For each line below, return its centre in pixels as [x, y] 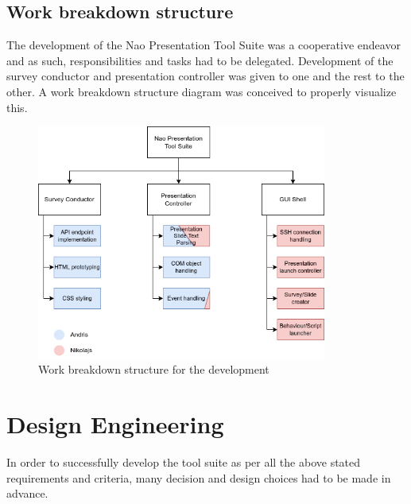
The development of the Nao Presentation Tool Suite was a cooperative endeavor [204, 45]
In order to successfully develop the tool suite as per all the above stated [184, 462]
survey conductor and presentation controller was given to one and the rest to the [205, 76]
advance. [27, 493]
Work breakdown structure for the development [154, 369]
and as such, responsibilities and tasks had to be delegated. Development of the [200, 60]
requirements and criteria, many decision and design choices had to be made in [199, 477]
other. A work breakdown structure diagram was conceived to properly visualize [202, 91]
